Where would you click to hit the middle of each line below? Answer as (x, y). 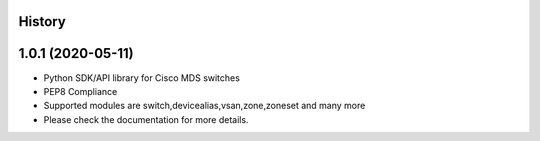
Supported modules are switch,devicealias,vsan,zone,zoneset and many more (204, 106)
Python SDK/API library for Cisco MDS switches (141, 77)
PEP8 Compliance (80, 91)
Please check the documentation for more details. (146, 119)
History (42, 21)
